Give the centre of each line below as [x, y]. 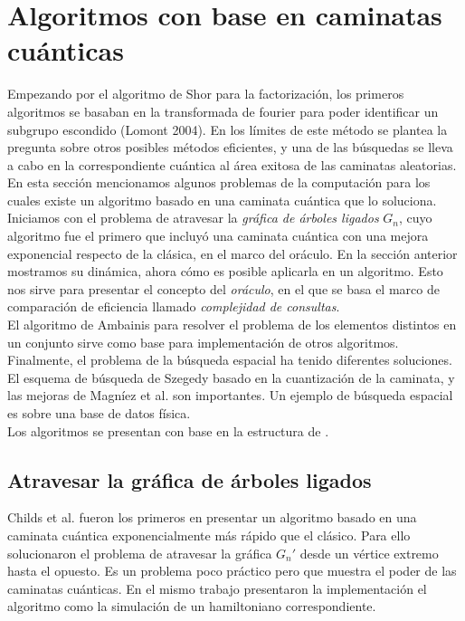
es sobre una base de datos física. [99, 413]
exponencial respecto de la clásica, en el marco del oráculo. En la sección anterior [232, 253]
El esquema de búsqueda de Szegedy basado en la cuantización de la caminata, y [231, 377]
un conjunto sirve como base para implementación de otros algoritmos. [203, 342]
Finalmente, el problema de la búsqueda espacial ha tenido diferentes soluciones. [230, 360]
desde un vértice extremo [369, 553]
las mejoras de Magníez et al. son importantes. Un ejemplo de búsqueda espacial [230, 395]
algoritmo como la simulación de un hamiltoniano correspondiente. [192, 606]
